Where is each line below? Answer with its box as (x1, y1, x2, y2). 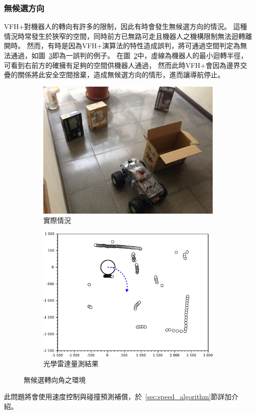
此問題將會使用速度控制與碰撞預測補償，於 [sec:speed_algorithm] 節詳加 (4, 391, 232, 402)
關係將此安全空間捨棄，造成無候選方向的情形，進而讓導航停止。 (17, 69, 224, 80)
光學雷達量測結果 (43, 358, 98, 368)
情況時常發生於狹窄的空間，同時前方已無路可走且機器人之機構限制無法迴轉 (4, 31, 245, 41)
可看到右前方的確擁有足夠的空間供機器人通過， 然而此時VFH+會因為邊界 (4, 60, 240, 70)
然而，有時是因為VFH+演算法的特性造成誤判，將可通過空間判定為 (27, 40, 240, 51)
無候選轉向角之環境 (24, 375, 86, 385)
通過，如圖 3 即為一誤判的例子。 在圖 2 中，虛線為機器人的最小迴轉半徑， (10, 50, 248, 60)
